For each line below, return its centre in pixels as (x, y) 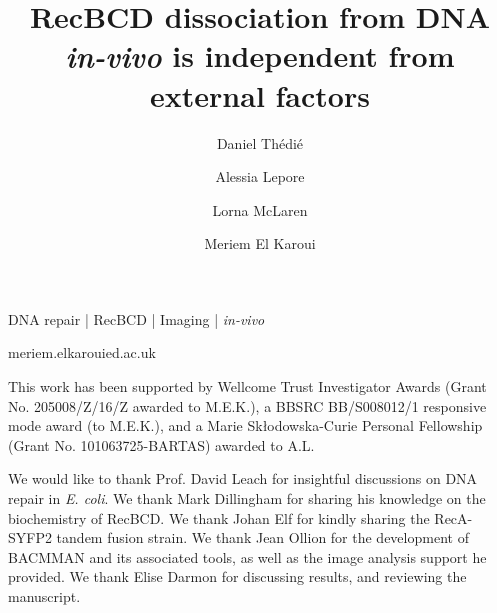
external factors (260, 94)
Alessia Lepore (260, 176)
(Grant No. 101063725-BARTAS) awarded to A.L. (161, 444)
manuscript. (44, 596)
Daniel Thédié (260, 142)
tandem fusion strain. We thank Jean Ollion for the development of (262, 537)
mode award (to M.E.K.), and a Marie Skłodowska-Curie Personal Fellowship (245, 425)
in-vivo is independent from (260, 56)
